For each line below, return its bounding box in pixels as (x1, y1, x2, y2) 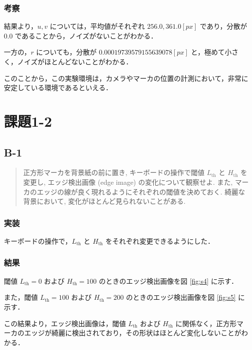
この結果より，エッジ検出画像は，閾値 (4, 318, 126, 328)
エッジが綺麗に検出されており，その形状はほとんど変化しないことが (24, 328, 241, 338)
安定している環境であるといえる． (4, 82, 113, 93)
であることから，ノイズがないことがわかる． (15, 30, 158, 40)
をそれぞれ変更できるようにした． (105, 235, 215, 246)
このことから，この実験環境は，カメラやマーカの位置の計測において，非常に (4, 73, 249, 83)
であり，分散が (199, 21, 247, 31)
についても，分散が (36, 47, 97, 57)
